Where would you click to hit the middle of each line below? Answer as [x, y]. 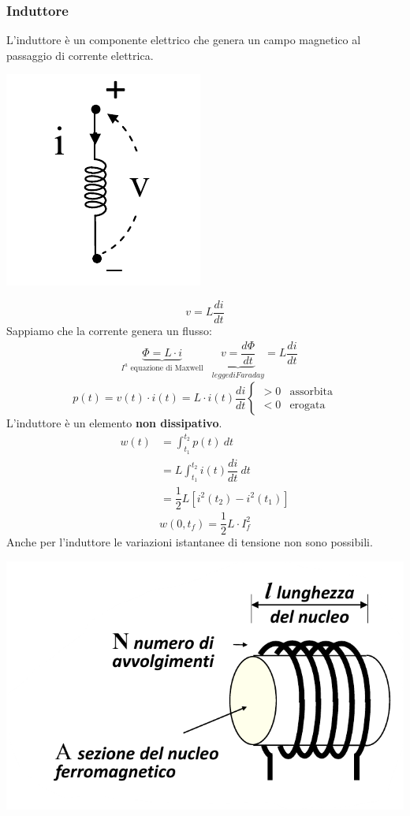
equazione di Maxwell [167, 368]
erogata [307, 405]
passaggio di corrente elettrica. [80, 55]
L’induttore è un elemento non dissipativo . [114, 423]
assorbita [311, 391]
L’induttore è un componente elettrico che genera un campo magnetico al [184, 40]
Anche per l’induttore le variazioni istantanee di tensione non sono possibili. [190, 542]
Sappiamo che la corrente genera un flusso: [109, 331]
